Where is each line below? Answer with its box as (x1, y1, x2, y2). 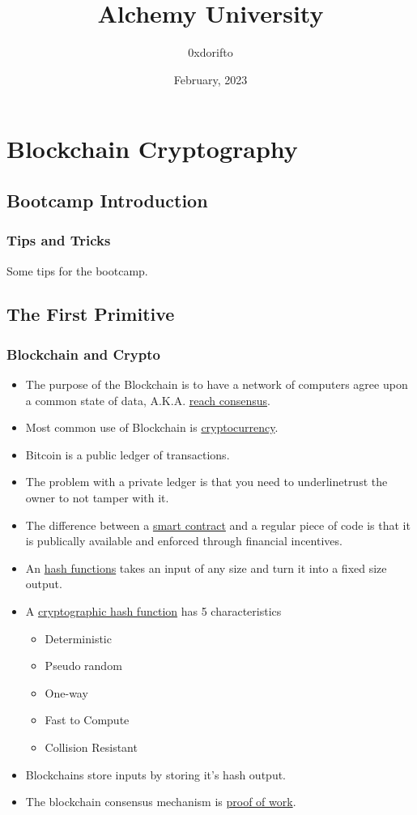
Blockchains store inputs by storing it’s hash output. (25, 766, 286, 783)
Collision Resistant (45, 739, 138, 755)
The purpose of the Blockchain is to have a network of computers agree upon (25, 376, 408, 393)
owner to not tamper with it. (25, 489, 169, 506)
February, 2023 (173, 70, 248, 87)
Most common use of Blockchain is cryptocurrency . (25, 419, 279, 436)
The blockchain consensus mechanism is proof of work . (25, 793, 296, 810)
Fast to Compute (45, 711, 130, 728)
